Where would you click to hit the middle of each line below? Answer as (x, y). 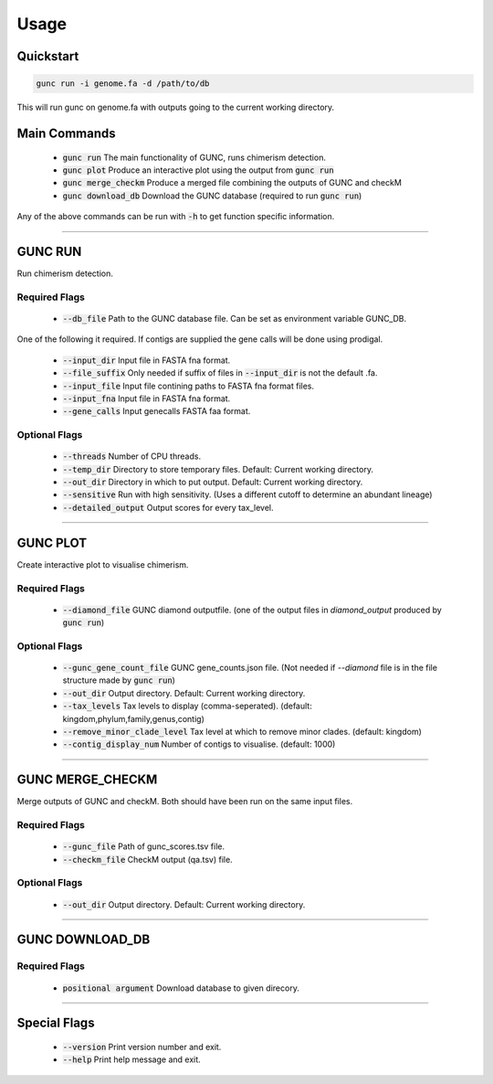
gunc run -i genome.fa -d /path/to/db (123, 84)
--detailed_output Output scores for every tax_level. (168, 507)
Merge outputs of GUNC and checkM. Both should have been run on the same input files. (185, 802)
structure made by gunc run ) (119, 680)
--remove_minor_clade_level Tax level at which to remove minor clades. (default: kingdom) (242, 731)
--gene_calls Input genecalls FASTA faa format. (157, 411)
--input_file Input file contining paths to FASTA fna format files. (189, 386)
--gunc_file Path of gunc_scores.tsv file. (144, 846)
